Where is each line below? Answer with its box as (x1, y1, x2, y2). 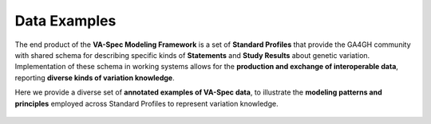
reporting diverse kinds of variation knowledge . (14, 72, 175, 83)
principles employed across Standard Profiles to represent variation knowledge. (14, 99, 279, 108)
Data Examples (14, 12, 117, 29)
